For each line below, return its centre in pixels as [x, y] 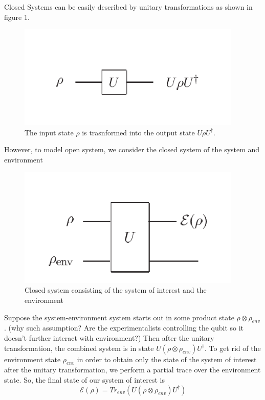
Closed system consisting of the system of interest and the [116, 290]
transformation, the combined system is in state [79, 348]
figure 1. [17, 17]
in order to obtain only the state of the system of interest [167, 359]
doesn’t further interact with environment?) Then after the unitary [109, 338]
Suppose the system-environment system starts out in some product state [119, 317]
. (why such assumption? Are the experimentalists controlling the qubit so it [124, 328]
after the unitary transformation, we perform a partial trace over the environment [132, 370]
